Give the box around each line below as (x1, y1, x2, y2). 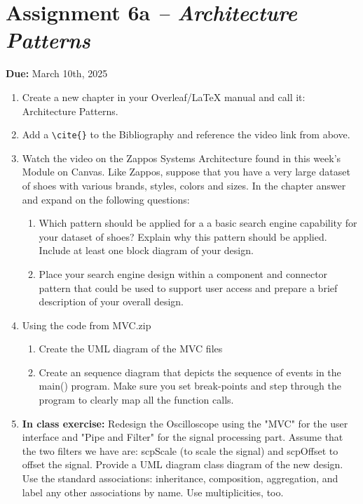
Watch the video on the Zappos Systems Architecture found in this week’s (22, 150, 341, 165)
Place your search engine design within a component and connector (39, 266, 328, 281)
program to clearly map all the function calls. (39, 392, 234, 407)
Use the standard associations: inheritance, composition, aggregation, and (22, 471, 338, 486)
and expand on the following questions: (22, 192, 190, 206)
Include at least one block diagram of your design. (39, 243, 254, 258)
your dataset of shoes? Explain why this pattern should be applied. (39, 229, 327, 244)
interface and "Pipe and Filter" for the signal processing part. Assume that (22, 430, 343, 444)
